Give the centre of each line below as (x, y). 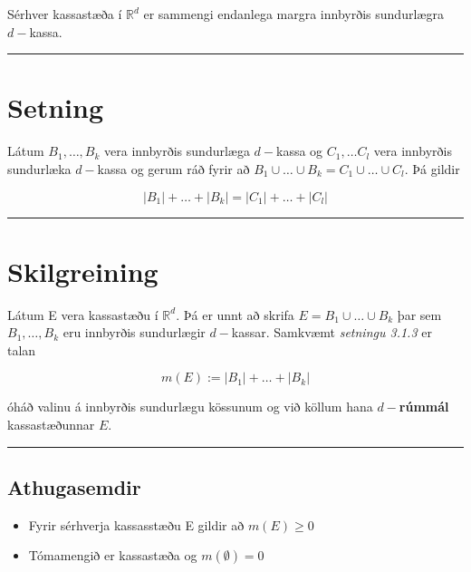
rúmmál (424, 407)
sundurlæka (39, 168)
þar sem (419, 314)
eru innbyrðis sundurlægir (134, 332)
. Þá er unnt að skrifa (235, 314)
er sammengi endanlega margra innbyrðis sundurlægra (293, 14)
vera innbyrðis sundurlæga (177, 151)
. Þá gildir (432, 168)
